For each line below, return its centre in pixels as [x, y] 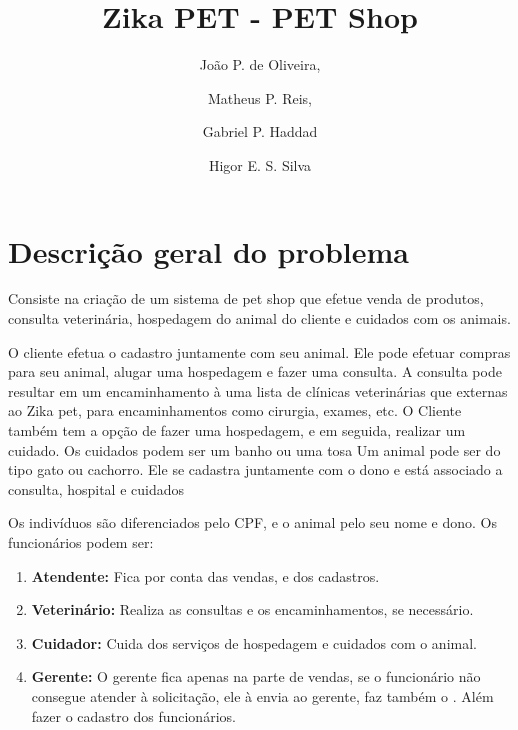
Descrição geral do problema [208, 250]
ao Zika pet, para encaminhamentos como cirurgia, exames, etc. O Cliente [235, 410]
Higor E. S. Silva [260, 164]
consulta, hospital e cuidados [96, 488]
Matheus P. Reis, [260, 97]
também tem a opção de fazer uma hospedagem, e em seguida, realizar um [237, 430]
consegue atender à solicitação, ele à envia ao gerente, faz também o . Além [262, 695]
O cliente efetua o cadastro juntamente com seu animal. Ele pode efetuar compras [259, 351]
